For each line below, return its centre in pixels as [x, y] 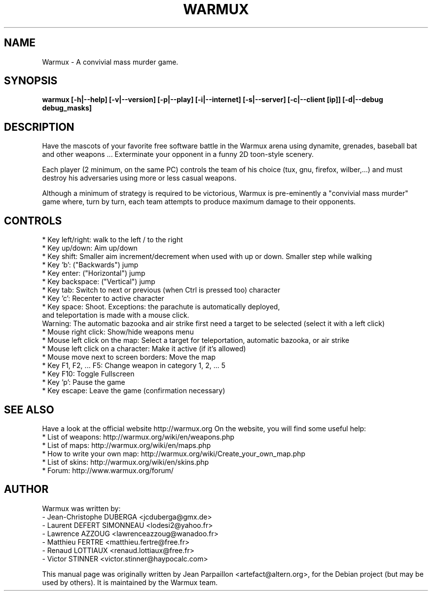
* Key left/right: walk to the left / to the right [112, 240]
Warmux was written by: [81, 508]
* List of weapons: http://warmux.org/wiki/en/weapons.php [138, 437]
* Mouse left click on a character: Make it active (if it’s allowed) [144, 349]
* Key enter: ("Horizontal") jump [94, 273]
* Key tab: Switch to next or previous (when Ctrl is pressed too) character [161, 290]
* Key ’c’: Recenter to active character [103, 298]
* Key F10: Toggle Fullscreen [88, 374]
